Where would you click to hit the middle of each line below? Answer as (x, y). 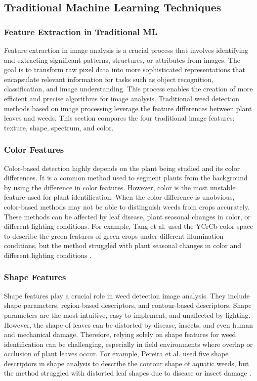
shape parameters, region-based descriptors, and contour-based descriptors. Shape (128, 305)
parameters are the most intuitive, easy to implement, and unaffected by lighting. (127, 315)
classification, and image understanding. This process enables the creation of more (128, 89)
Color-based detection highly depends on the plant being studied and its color (122, 168)
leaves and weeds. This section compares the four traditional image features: (119, 118)
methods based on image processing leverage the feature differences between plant (128, 108)
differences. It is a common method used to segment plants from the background (126, 178)
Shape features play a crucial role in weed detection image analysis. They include (127, 295)
